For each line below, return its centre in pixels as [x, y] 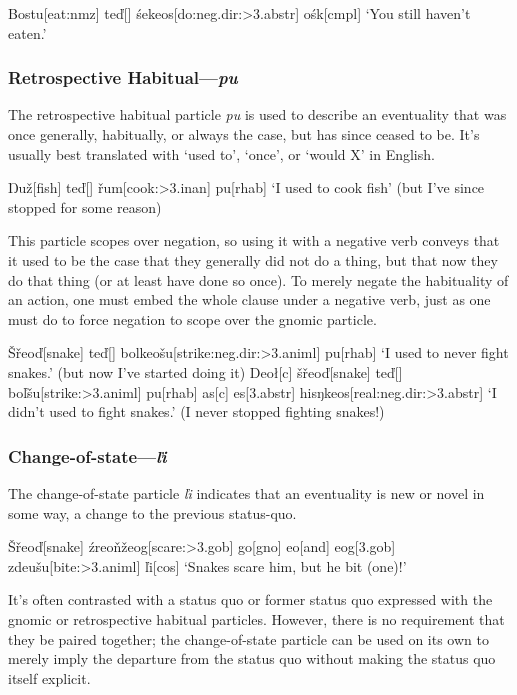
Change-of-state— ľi [87, 455]
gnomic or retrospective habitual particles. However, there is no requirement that [256, 618]
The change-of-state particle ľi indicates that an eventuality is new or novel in [246, 492]
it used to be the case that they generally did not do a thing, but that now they [253, 259]
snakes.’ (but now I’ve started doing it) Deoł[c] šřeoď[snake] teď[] [205, 371]
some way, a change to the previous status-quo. [152, 512]
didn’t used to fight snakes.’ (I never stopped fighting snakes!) [196, 411]
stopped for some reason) [85, 206]
